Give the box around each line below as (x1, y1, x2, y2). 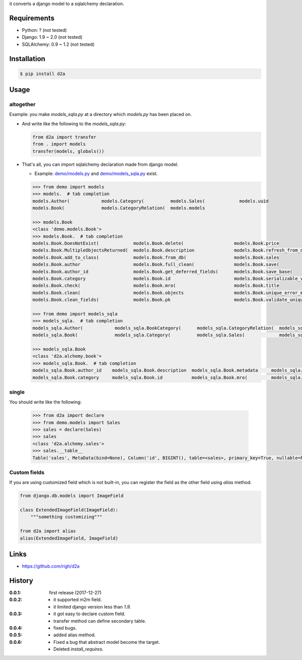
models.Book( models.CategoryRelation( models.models (32, 205, 205, 211)
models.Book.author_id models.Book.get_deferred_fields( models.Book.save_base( (32, 269, 293, 274)
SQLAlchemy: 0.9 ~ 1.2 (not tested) (22, 41, 95, 47)
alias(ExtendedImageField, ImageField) (20, 535, 118, 541)
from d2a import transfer (32, 134, 97, 140)
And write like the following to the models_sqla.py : (22, 121, 126, 127)
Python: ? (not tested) (22, 27, 67, 33)
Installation (9, 54, 45, 63)
